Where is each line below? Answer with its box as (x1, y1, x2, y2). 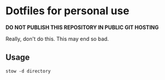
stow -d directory (5, 68, 51, 74)
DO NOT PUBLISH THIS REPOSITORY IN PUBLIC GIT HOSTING (5, 24, 159, 31)
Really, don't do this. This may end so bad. (5, 35, 109, 42)
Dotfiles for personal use (5, 4, 130, 18)
